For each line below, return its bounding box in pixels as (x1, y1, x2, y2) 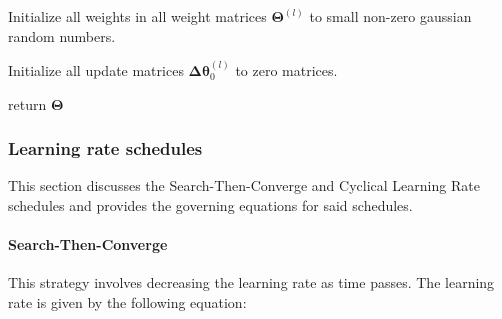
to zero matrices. (235, 60, 338, 80)
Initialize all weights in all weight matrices (8, 6, 267, 26)
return (8, 93, 47, 114)
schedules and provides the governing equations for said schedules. (8, 195, 413, 215)
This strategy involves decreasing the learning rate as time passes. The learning (8, 272, 495, 293)
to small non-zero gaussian (309, 6, 472, 26)
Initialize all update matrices (8, 60, 184, 80)
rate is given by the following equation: (8, 291, 247, 312)
